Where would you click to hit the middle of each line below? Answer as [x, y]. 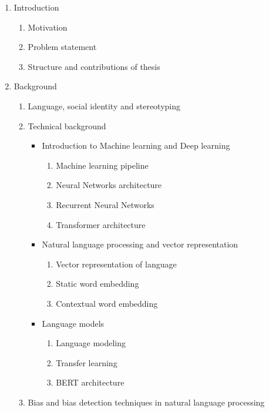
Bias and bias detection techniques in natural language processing [146, 402]
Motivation [48, 27]
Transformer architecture [101, 224]
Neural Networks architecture [109, 185]
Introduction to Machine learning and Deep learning [136, 145]
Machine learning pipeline [102, 165]
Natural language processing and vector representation [140, 244]
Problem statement [62, 47]
